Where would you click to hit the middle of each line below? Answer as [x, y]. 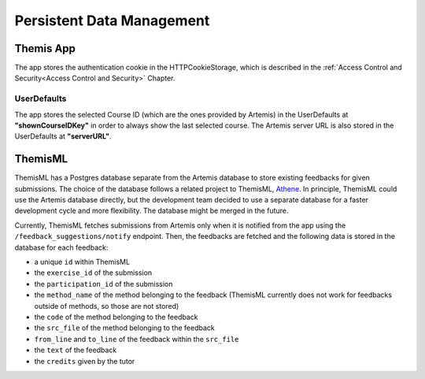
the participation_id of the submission [103, 284]
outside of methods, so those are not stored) [107, 306]
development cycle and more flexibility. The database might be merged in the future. [152, 211]
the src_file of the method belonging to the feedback [125, 328]
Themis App [45, 48]
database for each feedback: [61, 247]
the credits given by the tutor [85, 361]
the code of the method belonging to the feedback [116, 317]
